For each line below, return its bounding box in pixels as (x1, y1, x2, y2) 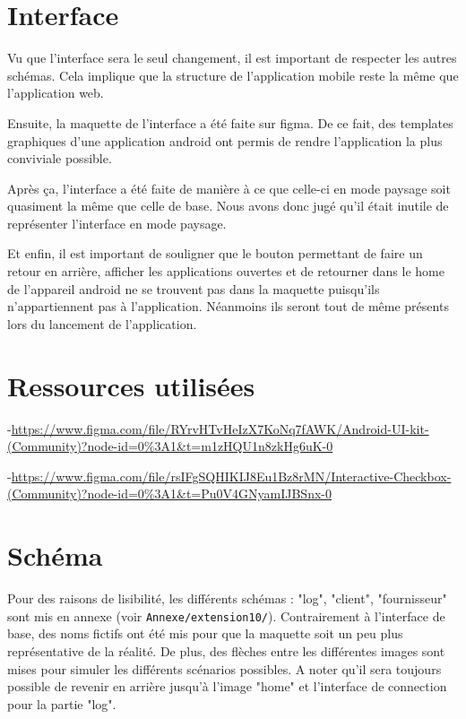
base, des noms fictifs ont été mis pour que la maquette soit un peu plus (7, 624, 403, 643)
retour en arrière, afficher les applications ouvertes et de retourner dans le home (7, 262, 444, 281)
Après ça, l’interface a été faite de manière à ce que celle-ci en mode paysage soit (7, 178, 451, 197)
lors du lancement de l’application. (7, 314, 197, 333)
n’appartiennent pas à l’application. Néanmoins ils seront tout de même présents (7, 297, 449, 316)
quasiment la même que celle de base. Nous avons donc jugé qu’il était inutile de (7, 196, 449, 215)
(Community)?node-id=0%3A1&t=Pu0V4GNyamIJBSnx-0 (7, 484, 332, 503)
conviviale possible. (7, 149, 112, 168)
